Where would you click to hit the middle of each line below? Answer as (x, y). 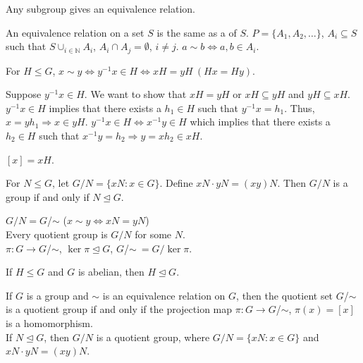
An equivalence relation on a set (75, 32)
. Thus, (300, 107)
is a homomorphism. (49, 322)
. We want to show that (135, 94)
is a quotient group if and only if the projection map (119, 309)
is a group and (57, 295)
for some (153, 234)
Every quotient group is (57, 234)
